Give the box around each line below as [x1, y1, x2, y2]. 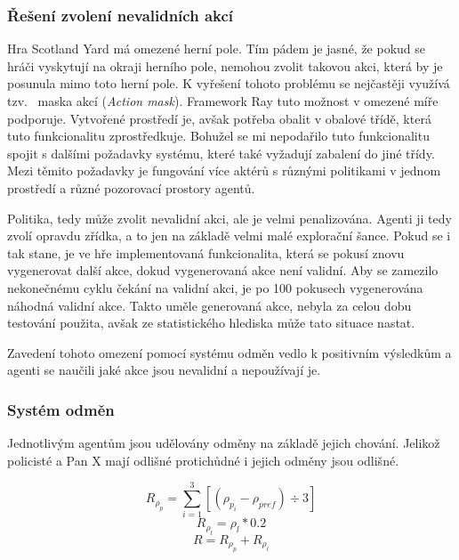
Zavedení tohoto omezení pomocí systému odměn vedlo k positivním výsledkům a [7, 343, 452, 361]
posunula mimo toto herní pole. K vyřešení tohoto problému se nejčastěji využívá [7, 74, 450, 93]
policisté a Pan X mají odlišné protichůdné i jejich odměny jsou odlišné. [7, 450, 399, 469]
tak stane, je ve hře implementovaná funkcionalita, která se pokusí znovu [7, 243, 405, 262]
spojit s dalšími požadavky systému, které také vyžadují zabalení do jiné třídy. [7, 143, 435, 162]
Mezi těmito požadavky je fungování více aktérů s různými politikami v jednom [7, 161, 441, 180]
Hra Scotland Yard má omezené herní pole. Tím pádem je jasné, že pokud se [7, 39, 426, 58]
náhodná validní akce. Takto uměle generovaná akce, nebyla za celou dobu [7, 296, 412, 314]
